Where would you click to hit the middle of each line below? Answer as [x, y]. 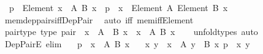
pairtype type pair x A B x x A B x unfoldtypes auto [131, 32]
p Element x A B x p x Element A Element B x [118, 7]
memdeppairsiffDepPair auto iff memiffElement [99, 19]
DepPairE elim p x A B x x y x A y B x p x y [127, 43]
